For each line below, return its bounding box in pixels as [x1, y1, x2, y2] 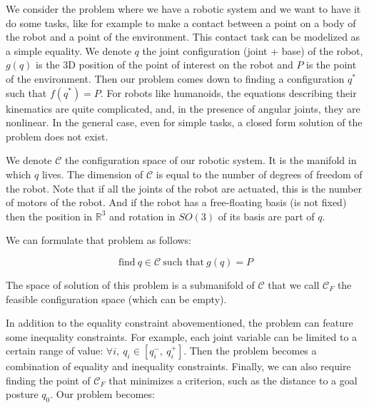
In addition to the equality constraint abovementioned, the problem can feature [6, 315, 353, 330]
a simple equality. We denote [6, 43, 131, 58]
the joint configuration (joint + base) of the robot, [142, 43, 363, 58]
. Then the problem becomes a [183, 343, 317, 358]
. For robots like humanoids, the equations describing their [100, 85, 357, 100]
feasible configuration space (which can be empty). [6, 291, 227, 306]
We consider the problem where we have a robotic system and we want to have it [6, 1, 361, 16]
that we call [268, 277, 320, 292]
